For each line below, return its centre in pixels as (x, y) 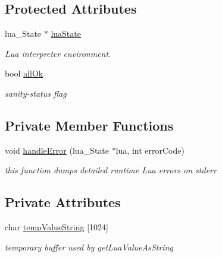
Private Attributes (63, 202)
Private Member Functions (89, 125)
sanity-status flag (36, 93)
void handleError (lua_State (57, 150)
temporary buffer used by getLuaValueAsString (89, 247)
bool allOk (24, 73)
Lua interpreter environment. (58, 53)
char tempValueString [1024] (57, 227)
